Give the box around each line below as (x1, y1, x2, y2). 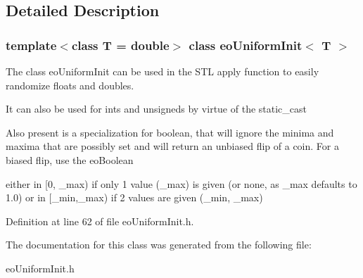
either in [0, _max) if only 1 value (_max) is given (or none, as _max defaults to (6, 176, 357, 191)
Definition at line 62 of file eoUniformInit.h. (6, 213, 194, 228)
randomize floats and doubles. (6, 77, 134, 92)
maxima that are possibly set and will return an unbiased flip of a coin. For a (6, 139, 339, 153)
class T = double (71, 36, 170, 53)
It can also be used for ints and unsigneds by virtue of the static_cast (6, 101, 307, 116)
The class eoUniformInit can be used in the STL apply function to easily (6, 64, 319, 78)
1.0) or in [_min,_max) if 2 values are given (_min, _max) (6, 190, 263, 205)
